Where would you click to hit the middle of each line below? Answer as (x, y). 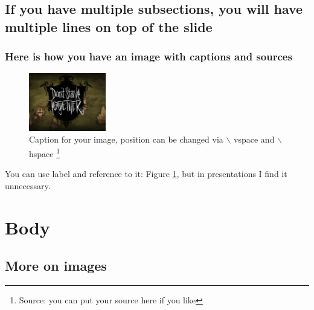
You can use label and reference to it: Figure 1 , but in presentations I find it (146, 174)
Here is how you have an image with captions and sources (149, 57)
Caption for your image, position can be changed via (126, 139)
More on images (56, 266)
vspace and (254, 139)
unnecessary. (28, 185)
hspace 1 (45, 152)
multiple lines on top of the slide (109, 26)
